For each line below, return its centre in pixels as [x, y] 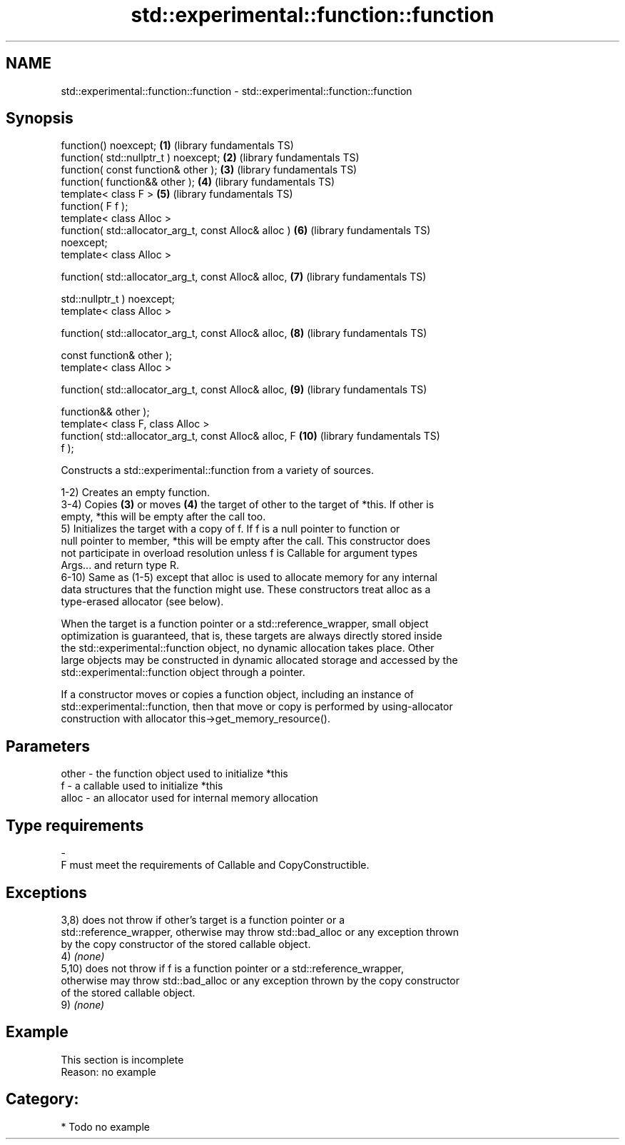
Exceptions [46, 892]
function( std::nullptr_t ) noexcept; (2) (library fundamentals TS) [210, 158]
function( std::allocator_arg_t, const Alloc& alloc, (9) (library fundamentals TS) [244, 390]
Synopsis [40, 118]
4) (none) [83, 956]
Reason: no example [108, 1071]
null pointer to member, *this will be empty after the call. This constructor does [246, 541]
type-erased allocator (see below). [142, 602]
